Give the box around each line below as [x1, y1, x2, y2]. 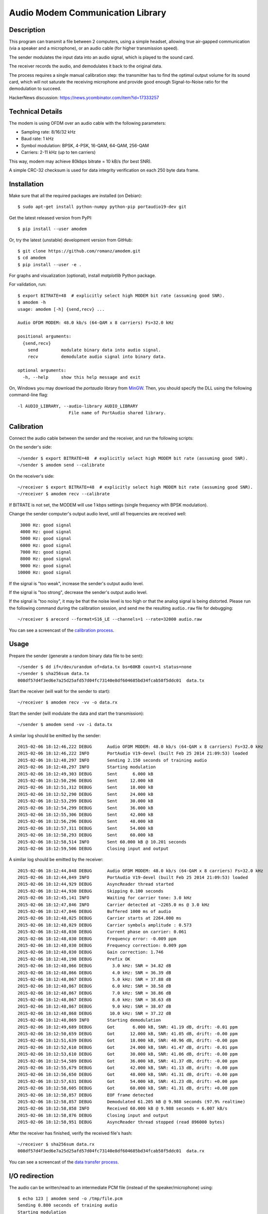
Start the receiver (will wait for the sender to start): [9, 689, 111, 694]
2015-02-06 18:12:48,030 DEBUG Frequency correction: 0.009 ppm [17, 943, 187, 948]
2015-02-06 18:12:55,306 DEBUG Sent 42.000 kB [17, 811, 153, 817]
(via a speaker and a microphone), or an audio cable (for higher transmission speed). [9, 45, 179, 51]
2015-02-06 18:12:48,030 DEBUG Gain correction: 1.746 [17, 949, 164, 955]
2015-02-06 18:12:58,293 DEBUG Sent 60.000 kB [17, 832, 153, 838]
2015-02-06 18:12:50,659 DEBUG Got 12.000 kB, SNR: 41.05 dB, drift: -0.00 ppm [17, 1031, 238, 1037]
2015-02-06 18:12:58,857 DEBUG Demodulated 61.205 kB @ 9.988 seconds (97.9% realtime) [17, 1099, 246, 1104]
